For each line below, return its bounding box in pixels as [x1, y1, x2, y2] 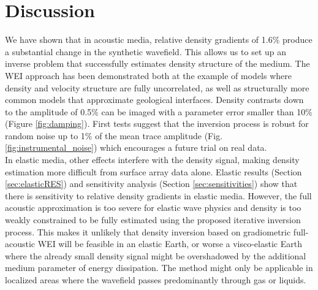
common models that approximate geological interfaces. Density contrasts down [5, 93, 304, 106]
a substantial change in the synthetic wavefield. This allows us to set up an [5, 45, 287, 58]
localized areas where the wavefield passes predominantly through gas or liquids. [5, 273, 306, 286]
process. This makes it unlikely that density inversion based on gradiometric [5, 225, 291, 238]
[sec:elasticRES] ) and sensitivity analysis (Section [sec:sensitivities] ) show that [5, 177, 298, 190]
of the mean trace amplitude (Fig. [95, 129, 223, 142]
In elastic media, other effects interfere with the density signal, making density [5, 153, 300, 166]
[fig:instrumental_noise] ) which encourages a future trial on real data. [5, 141, 267, 154]
